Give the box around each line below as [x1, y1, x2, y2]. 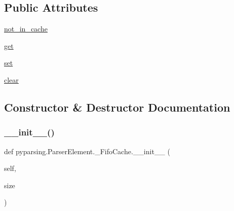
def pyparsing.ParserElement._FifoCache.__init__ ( [4, 146, 170, 156]
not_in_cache [4, 23, 48, 34]
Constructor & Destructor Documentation [4, 99, 230, 115]
